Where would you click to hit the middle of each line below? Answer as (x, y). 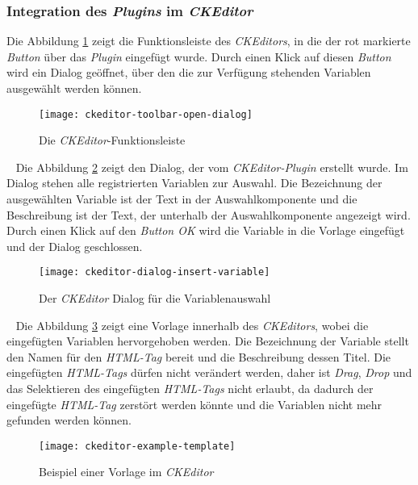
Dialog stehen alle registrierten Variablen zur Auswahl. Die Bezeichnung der (194, 183)
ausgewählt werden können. (74, 88)
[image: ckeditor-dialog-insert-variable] (155, 272)
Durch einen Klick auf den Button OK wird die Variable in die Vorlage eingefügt (206, 230)
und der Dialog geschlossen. (75, 246)
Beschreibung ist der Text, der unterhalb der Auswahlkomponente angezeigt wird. (209, 214)
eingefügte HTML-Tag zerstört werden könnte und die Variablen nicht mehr (194, 404)
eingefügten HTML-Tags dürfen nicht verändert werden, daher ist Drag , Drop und (209, 372)
